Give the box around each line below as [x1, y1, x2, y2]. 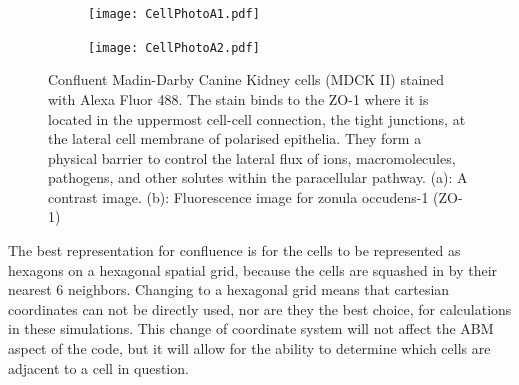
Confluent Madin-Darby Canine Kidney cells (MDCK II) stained [48, 69, 445, 90]
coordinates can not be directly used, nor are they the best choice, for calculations [8, 298, 512, 319]
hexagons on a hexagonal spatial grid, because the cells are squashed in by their [8, 259, 498, 280]
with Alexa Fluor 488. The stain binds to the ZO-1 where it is [48, 88, 429, 109]
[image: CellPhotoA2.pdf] [88, 40, 260, 55]
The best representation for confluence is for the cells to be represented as [8, 240, 461, 261]
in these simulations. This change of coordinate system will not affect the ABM [8, 318, 494, 339]
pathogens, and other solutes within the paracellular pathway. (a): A [48, 167, 468, 188]
